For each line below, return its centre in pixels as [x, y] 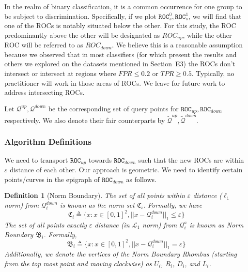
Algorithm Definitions [48, 142]
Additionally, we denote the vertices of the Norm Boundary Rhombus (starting [121, 254]
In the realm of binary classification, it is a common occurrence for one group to [123, 6]
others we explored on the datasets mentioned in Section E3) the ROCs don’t [120, 64]
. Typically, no [213, 73]
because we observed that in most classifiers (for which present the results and [121, 54]
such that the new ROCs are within [191, 159]
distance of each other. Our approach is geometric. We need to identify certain [126, 170]
